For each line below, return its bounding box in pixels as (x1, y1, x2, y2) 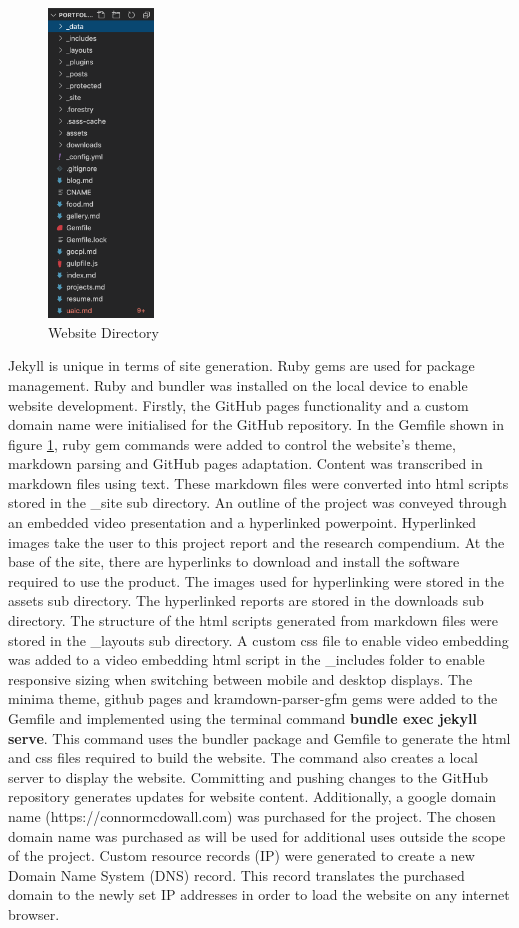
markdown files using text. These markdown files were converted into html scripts (8, 472, 509, 493)
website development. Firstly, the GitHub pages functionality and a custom (8, 394, 469, 415)
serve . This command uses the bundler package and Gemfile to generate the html (8, 727, 511, 748)
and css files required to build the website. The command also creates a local (8, 747, 478, 768)
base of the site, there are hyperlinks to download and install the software (8, 551, 460, 572)
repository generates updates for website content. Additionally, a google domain (8, 786, 497, 807)
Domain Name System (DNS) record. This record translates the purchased (8, 864, 465, 885)
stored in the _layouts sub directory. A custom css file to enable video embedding (8, 629, 509, 650)
